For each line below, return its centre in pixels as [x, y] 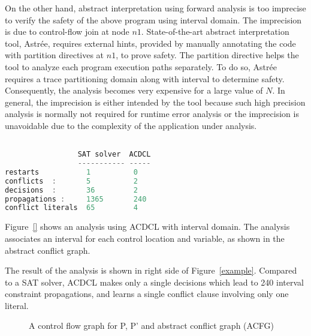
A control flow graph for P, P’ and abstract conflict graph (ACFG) [151, 325]
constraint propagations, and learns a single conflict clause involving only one [147, 294]
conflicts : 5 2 [71, 181]
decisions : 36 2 [71, 190]
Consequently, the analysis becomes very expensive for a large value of [134, 90]
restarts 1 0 [71, 172]
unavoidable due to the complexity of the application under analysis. [131, 125]
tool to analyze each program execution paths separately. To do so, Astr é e [141, 66]
